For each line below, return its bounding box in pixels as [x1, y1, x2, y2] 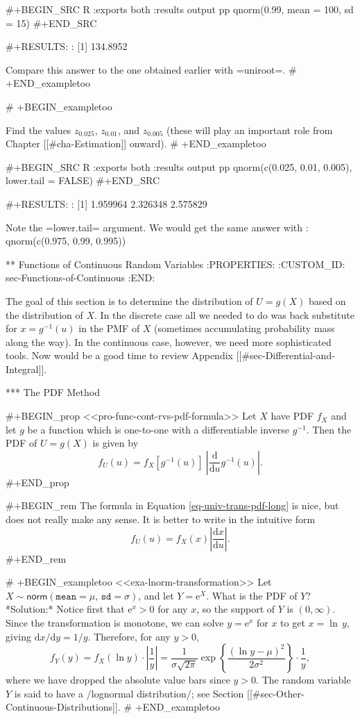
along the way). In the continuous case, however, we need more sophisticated [6, 334, 332, 349]
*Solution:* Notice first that [6, 602, 125, 616]
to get [280, 615, 305, 629]
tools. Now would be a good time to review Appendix [6, 348, 233, 363]
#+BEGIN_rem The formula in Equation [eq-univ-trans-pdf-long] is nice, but [6, 498, 339, 513]
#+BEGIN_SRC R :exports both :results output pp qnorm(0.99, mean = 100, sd [6, 2, 354, 16]
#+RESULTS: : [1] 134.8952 [6, 39, 128, 53]
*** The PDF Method [6, 385, 100, 399]
